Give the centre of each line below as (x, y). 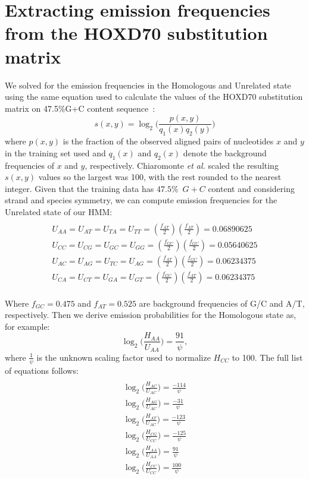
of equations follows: (42, 370)
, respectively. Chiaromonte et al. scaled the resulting (182, 165)
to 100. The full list (267, 357)
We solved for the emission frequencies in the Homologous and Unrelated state (148, 85)
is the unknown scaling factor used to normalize (124, 357)
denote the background (225, 152)
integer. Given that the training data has (79, 188)
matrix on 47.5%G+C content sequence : (80, 108)
